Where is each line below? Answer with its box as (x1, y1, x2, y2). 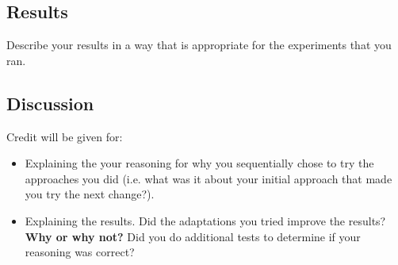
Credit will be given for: (6, 128, 123, 144)
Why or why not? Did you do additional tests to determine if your (25, 228, 361, 244)
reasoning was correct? (25, 244, 135, 260)
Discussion (6, 90, 94, 115)
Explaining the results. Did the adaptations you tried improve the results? (25, 212, 386, 229)
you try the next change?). (25, 186, 155, 202)
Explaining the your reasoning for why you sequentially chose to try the (25, 155, 374, 171)
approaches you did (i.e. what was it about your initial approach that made (25, 170, 392, 186)
